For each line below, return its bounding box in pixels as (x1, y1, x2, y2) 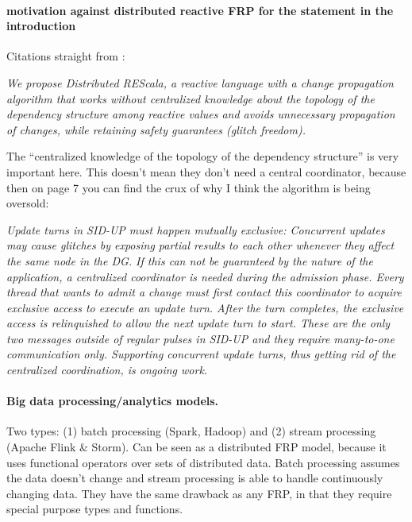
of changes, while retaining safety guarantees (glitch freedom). (6, 121, 306, 137)
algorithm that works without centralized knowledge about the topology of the (6, 90, 375, 106)
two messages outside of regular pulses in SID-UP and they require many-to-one (6, 330, 395, 346)
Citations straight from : (6, 48, 125, 64)
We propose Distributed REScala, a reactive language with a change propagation (6, 74, 394, 91)
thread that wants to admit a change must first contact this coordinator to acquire (6, 284, 402, 300)
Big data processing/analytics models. (6, 392, 219, 409)
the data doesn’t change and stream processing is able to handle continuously (6, 470, 383, 486)
